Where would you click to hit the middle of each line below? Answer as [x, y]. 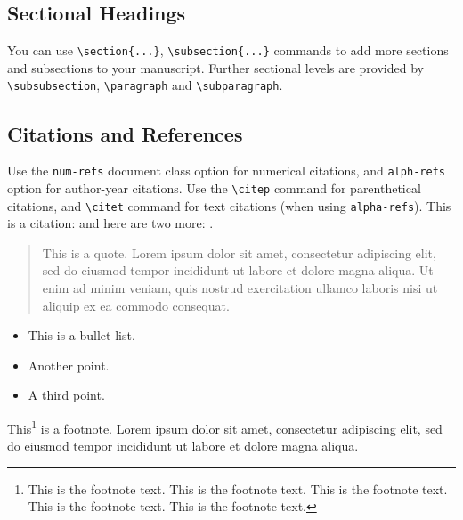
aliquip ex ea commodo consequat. [136, 305]
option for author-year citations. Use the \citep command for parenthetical [214, 187]
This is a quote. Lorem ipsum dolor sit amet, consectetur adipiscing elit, [239, 252]
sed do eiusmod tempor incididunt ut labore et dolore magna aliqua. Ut [238, 270]
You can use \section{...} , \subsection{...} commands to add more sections [228, 50]
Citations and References [125, 133]
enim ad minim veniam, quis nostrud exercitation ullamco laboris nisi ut [240, 288]
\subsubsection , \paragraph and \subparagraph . [145, 85]
